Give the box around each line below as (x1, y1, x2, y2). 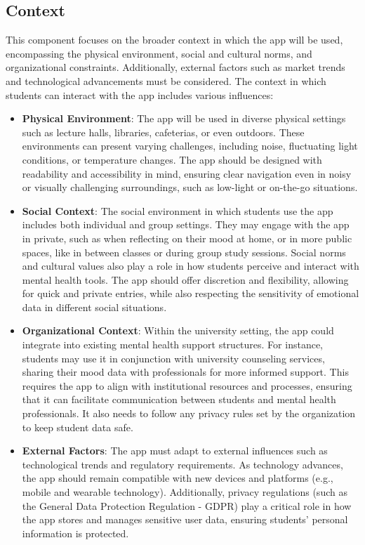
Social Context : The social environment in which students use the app (22, 203, 333, 218)
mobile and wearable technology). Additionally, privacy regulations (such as (22, 485, 347, 499)
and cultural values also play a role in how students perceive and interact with (22, 258, 359, 273)
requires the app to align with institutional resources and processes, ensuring (22, 378, 352, 393)
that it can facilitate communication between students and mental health (22, 392, 336, 407)
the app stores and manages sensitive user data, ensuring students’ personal (22, 512, 348, 527)
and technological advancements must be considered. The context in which (6, 73, 326, 88)
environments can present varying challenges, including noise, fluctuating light (22, 138, 358, 153)
